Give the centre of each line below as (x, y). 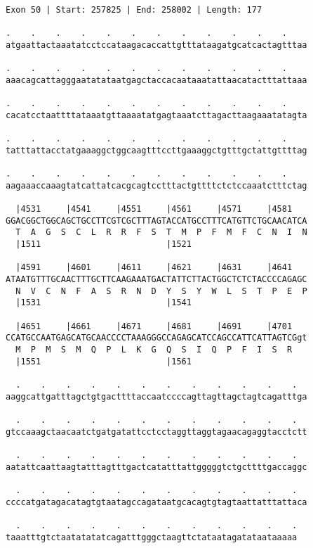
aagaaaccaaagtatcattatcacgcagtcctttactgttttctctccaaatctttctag (156, 185)
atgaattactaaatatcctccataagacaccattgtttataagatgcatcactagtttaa (156, 45)
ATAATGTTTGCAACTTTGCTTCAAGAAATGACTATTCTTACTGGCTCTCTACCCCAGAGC (156, 280)
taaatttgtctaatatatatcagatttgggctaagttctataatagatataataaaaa (152, 537)
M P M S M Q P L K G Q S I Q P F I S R (154, 350)
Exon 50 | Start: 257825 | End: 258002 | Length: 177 (134, 10)
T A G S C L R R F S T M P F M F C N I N (161, 232)
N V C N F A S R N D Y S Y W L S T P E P (161, 291)
